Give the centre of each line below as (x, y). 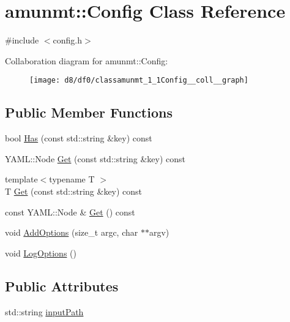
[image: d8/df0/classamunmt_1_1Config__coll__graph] (139, 80)
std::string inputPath (44, 311)
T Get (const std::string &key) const (74, 191)
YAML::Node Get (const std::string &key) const (95, 158)
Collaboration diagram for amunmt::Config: (87, 60)
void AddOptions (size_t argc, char (72, 232)
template (21, 179)
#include (22, 40)
